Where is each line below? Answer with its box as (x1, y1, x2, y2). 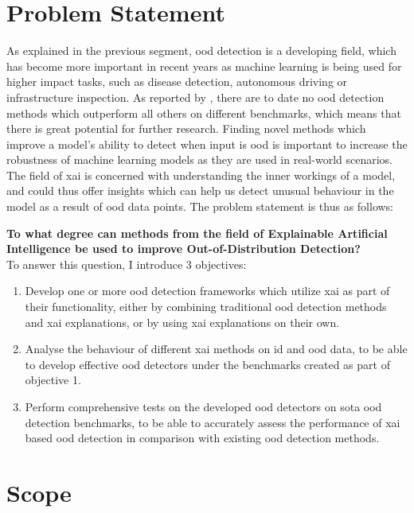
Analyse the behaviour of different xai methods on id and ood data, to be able (25, 340, 408, 357)
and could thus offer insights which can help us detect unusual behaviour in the (6, 182, 394, 199)
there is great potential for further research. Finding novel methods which (6, 120, 366, 137)
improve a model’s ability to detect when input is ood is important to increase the (6, 135, 408, 152)
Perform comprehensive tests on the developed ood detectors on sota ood (25, 398, 382, 414)
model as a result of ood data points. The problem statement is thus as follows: (6, 198, 394, 215)
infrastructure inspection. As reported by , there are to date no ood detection (6, 88, 385, 105)
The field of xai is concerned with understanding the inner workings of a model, (6, 166, 396, 183)
